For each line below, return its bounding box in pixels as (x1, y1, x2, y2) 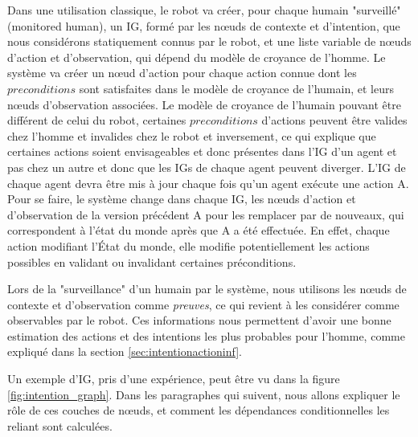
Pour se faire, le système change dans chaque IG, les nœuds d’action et (7, 190, 356, 207)
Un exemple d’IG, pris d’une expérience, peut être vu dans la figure (7, 370, 340, 387)
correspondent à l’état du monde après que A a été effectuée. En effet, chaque (7, 222, 390, 239)
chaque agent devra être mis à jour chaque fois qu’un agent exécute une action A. (7, 174, 409, 191)
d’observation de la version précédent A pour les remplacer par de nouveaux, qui (7, 206, 404, 223)
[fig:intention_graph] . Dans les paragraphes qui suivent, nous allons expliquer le (7, 386, 400, 402)
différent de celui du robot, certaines (7, 112, 186, 129)
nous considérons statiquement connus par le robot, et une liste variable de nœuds (7, 33, 412, 50)
